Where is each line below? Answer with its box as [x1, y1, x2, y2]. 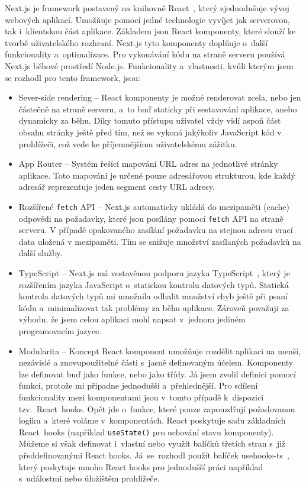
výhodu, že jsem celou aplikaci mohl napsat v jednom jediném [18, 313, 246, 325]
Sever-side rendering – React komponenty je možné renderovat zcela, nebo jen [18, 91, 301, 104]
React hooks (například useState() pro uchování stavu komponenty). [18, 425, 274, 438]
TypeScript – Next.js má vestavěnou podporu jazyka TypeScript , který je [18, 267, 290, 279]
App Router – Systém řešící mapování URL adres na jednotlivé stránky [18, 157, 278, 170]
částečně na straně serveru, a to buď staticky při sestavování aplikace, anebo [18, 102, 297, 115]
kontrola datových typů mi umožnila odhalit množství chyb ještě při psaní [18, 290, 288, 302]
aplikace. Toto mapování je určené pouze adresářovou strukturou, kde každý [18, 169, 295, 181]
